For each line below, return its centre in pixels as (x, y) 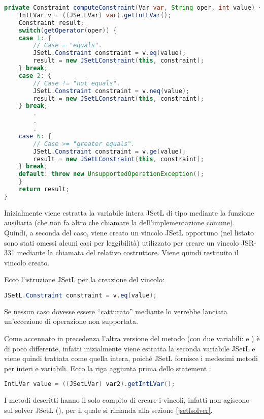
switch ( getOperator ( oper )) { (68, 30)
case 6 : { (35, 136)
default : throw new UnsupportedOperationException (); (111, 174)
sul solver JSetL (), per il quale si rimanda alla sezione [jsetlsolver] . (108, 410)
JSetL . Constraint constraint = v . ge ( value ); (110, 151)
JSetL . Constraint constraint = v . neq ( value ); (111, 91)
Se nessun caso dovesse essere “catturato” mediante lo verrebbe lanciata (116, 311)
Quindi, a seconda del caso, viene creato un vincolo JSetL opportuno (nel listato (129, 232)
